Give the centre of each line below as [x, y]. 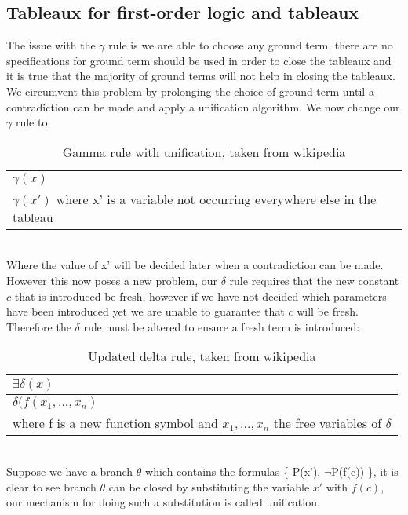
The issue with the [51, 45]
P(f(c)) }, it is [365, 471]
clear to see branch [51, 486]
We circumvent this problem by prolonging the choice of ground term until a [190, 91]
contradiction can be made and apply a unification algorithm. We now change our [203, 106]
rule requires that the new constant [314, 280]
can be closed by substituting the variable [209, 486]
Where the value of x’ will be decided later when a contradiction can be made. [195, 265]
